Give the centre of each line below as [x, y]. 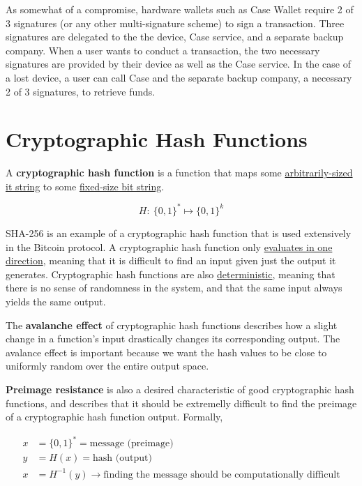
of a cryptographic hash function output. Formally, [114, 417]
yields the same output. [56, 301]
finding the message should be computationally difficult [222, 474]
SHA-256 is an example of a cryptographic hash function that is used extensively [179, 233]
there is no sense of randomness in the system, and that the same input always [174, 288]
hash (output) [122, 458]
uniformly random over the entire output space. [107, 366]
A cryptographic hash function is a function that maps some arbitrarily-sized [179, 173]
